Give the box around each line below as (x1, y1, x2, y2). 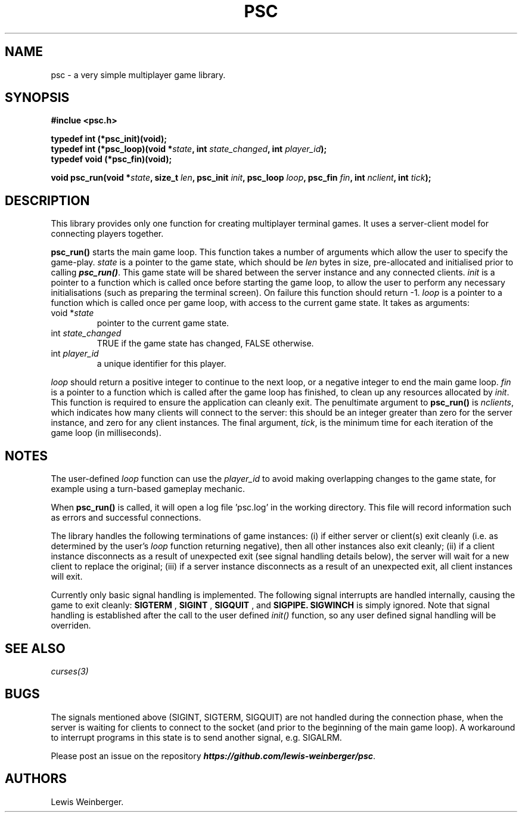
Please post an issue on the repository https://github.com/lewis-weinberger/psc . (51, 750, 375, 761)
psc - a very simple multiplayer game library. (51, 69, 226, 80)
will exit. (51, 571, 83, 582)
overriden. (51, 620, 91, 631)
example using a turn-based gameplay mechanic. (51, 484, 245, 494)
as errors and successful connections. (51, 512, 201, 523)
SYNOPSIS (5, 90, 70, 106)
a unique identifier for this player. (97, 358, 226, 369)
